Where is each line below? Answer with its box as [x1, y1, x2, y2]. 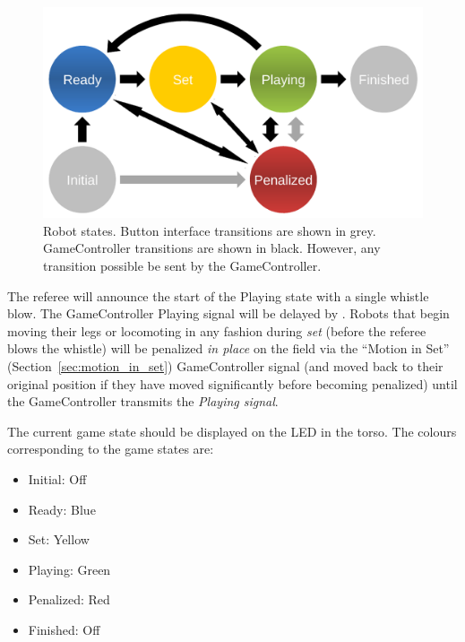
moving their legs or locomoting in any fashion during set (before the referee [7, 321, 426, 340]
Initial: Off [28, 469, 87, 488]
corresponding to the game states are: [7, 439, 214, 458]
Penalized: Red [28, 590, 110, 609]
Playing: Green [28, 560, 111, 578]
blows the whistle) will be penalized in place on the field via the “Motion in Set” [7, 339, 450, 358]
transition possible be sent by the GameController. [43, 256, 322, 274]
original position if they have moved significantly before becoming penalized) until [7, 374, 458, 393]
